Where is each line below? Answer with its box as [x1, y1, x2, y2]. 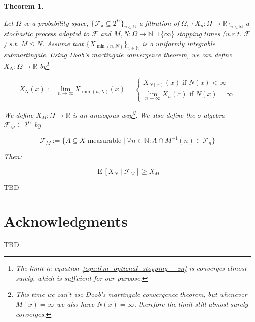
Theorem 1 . [4, 1, 44, 11]
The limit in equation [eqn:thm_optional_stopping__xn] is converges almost [15, 263, 247, 273]
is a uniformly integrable [142, 38, 215, 48]
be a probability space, [23, 17, 89, 27]
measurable [87, 137, 122, 145]
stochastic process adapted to [4, 28, 90, 39]
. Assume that [42, 38, 84, 48]
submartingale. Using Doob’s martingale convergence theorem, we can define [4, 49, 232, 59]
